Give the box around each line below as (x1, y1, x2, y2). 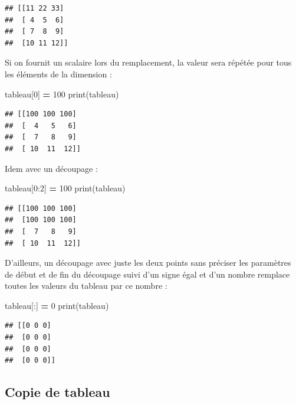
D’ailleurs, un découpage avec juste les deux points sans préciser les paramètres (5, 256, 291, 269)
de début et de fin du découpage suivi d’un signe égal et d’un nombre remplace (5, 268, 290, 280)
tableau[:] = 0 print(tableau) (5, 299, 109, 311)
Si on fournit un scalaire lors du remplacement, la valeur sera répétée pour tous (5, 56, 292, 69)
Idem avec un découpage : (5, 162, 98, 174)
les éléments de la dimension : (5, 67, 112, 80)
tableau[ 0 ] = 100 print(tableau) (5, 87, 119, 100)
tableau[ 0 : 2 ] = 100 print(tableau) (5, 182, 126, 194)
